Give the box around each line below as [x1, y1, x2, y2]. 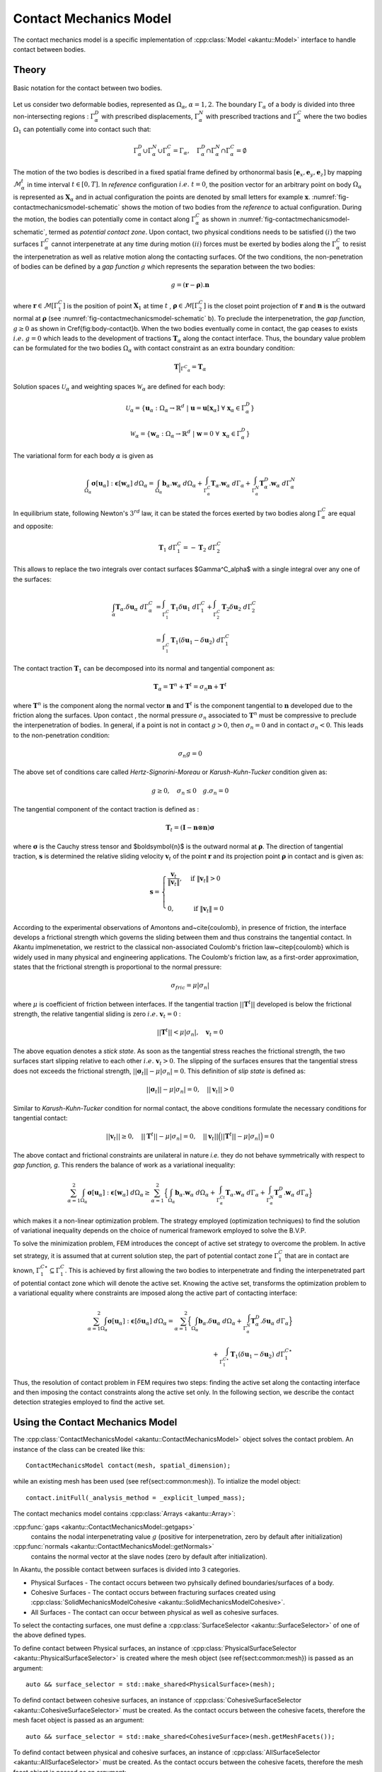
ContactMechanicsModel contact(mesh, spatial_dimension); [25, 1461, 231, 1469]
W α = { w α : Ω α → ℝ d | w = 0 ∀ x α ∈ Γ [129, 429, 242, 439]
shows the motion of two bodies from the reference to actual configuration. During [121, 203, 362, 211]
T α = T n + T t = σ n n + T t [153, 681, 227, 692]
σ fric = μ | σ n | [170, 982, 210, 992]
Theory [13, 64, 47, 76]
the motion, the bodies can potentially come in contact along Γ [13, 215, 196, 223]
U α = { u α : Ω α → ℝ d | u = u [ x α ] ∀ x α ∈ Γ [125, 403, 246, 414]
